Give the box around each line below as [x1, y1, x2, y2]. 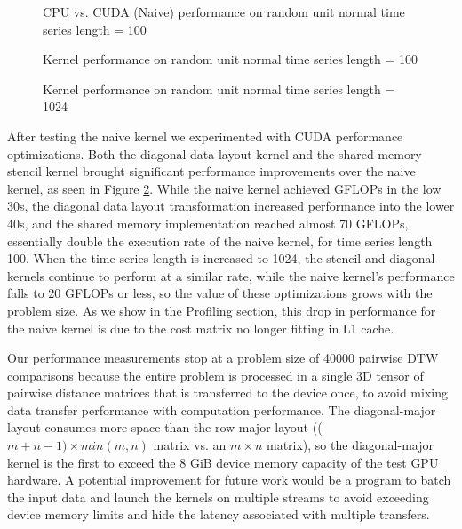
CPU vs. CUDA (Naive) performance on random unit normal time [43, 3, 405, 20]
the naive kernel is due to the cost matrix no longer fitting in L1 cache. [7, 318, 394, 337]
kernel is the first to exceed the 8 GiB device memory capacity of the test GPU [7, 453, 439, 471]
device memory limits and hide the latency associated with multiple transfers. [7, 505, 430, 524]
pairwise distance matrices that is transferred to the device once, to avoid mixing [7, 383, 448, 402]
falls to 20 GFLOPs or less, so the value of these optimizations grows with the [7, 284, 433, 302]
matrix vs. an [153, 436, 227, 454]
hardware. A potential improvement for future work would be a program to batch [7, 470, 451, 489]
